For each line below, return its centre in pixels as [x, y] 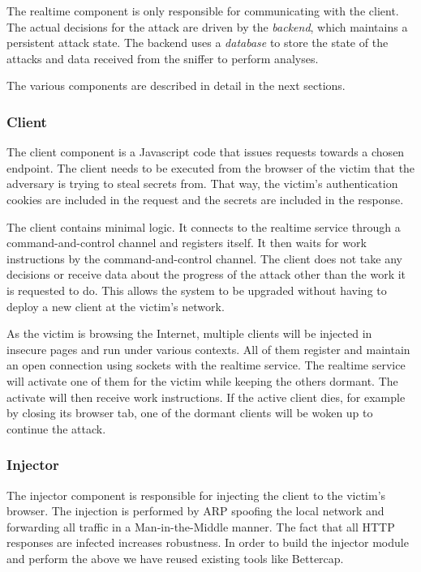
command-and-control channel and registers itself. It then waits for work [187, 243]
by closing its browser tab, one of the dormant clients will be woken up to [190, 413]
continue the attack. [56, 428]
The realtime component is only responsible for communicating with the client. [203, 11]
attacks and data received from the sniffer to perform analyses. [163, 58]
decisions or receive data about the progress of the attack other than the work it [206, 274]
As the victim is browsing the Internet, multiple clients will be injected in [189, 333]
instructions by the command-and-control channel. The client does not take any [204, 258]
